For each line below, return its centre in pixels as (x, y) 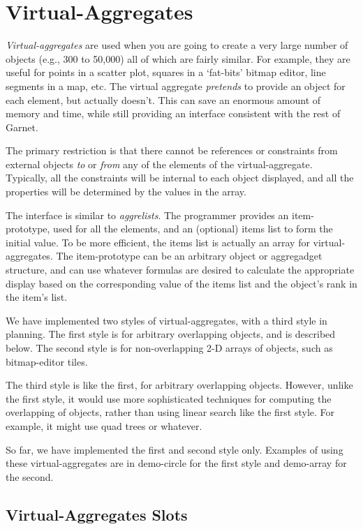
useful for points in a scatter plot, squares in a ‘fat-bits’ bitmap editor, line (166, 72)
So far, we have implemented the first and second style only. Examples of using (175, 449)
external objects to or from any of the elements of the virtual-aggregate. (159, 164)
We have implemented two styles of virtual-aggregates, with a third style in (166, 320)
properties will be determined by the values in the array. (126, 192)
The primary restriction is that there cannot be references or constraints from (172, 150)
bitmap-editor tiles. (47, 361)
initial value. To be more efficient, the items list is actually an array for (158, 242)
